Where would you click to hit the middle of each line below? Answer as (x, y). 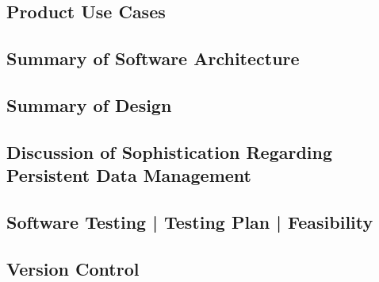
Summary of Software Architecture (153, 58)
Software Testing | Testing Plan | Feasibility (190, 221)
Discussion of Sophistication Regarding (170, 151)
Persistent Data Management (129, 175)
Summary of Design (89, 104)
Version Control (73, 268)
